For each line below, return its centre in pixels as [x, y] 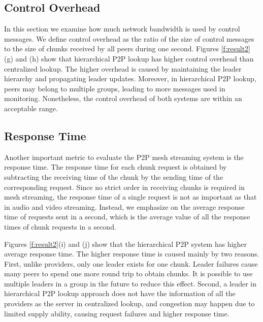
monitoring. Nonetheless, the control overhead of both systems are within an [123, 98]
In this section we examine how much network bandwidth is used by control [122, 29]
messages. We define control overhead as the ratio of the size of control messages [129, 38]
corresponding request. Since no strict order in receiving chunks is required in [125, 187]
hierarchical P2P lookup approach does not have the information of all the [120, 293]
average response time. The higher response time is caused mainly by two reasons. [132, 254]
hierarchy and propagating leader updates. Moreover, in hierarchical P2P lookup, [130, 78]
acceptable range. [31, 108]
